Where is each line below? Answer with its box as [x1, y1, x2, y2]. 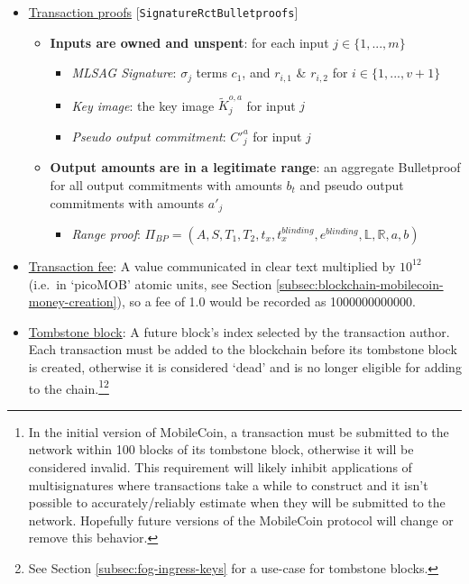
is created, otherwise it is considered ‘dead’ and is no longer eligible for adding [28, 357, 462, 376]
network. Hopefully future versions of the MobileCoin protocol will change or [28, 510, 454, 529]
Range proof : [71, 224, 141, 242]
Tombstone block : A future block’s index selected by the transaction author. [28, 322, 450, 341]
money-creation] [28, 292, 117, 311]
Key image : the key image [71, 96, 215, 114]
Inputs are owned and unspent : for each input [50, 32, 329, 51]
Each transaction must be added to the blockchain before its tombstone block [28, 340, 457, 359]
